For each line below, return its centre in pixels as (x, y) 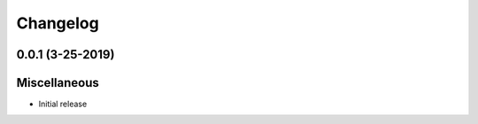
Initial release (63, 104)
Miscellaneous (58, 83)
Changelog (58, 23)
